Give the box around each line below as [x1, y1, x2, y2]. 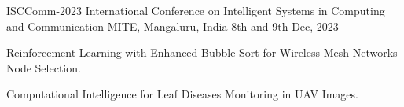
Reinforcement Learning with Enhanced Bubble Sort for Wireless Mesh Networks [6, 44, 398, 61]
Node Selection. [6, 59, 81, 76]
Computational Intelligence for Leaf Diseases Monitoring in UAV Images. [6, 86, 358, 102]
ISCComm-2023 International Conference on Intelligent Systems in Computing [6, 2, 385, 18]
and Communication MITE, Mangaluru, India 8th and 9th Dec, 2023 [6, 17, 339, 34]
